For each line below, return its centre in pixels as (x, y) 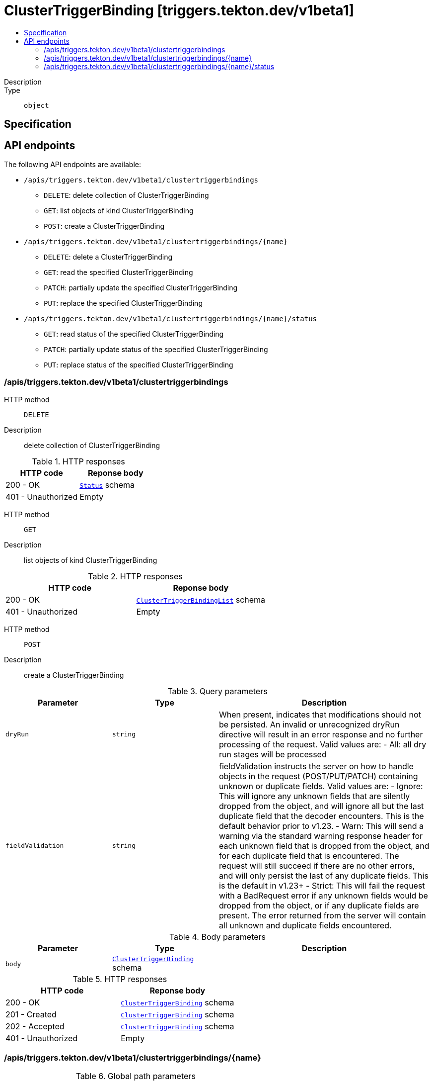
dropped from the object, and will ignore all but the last (322, 806)
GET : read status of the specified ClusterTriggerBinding (134, 334)
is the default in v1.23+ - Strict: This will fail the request (322, 885)
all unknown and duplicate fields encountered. (305, 925)
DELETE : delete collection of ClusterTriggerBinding (126, 195)
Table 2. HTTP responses (135, 576)
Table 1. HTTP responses (78, 461)
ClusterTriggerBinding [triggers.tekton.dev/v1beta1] (179, 10)
